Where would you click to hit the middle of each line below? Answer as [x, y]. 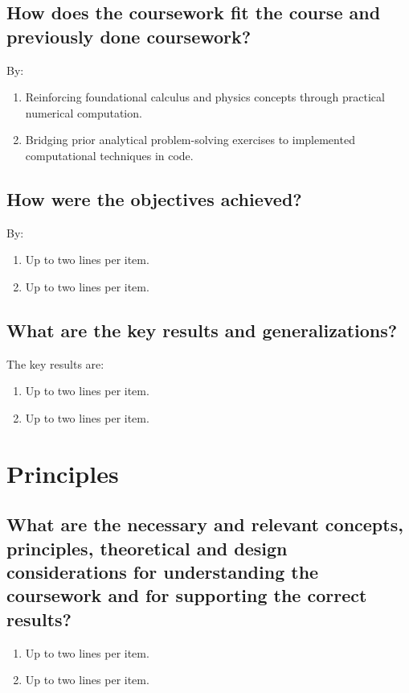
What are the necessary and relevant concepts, [205, 524]
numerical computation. [84, 112]
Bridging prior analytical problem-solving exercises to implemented [190, 140]
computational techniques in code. [109, 155]
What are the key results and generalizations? [202, 330]
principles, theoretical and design [147, 548]
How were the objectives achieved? [154, 198]
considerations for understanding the [163, 572]
